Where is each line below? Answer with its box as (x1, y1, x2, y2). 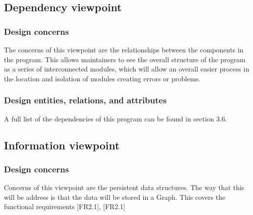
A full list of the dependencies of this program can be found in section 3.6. (4, 113, 227, 123)
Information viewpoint (4, 137, 120, 152)
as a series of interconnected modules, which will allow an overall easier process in (4, 64, 250, 74)
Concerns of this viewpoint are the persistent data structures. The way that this (4, 182, 245, 192)
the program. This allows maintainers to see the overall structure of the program (4, 54, 246, 64)
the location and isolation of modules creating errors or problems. (4, 73, 201, 83)
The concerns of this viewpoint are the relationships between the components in (4, 45, 244, 54)
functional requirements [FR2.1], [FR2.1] (4, 201, 125, 212)
